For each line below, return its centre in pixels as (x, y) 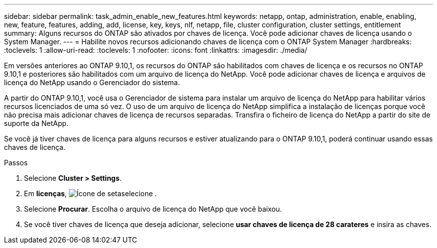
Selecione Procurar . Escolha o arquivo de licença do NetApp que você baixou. (153, 209)
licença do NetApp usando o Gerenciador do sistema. (92, 82)
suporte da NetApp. (36, 123)
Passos (16, 163)
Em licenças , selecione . (91, 193)
